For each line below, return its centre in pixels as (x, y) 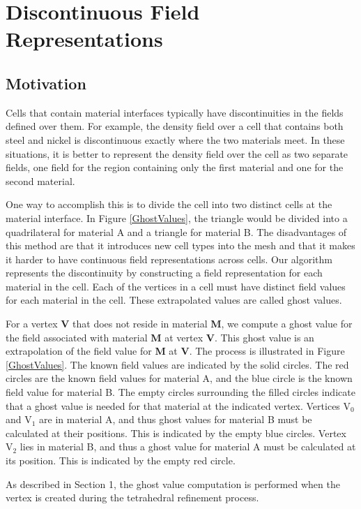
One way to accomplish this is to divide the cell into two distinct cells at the (169, 204)
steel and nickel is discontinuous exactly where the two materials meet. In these (175, 139)
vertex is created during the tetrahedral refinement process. (132, 497)
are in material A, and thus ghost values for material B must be (176, 419)
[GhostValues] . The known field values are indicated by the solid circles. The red (177, 364)
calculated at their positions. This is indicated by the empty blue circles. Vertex (176, 433)
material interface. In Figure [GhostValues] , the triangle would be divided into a (177, 217)
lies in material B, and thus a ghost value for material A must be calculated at (188, 447)
